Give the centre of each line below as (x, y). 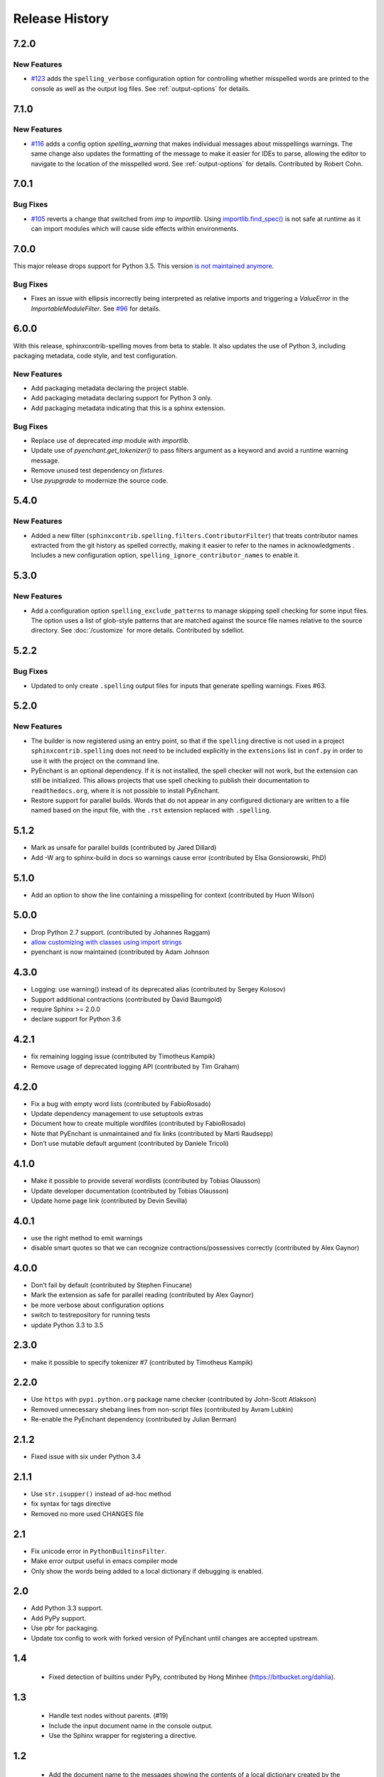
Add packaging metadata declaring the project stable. (110, 388)
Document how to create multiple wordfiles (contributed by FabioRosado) (138, 1124)
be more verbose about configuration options (97, 1305)
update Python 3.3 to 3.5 (67, 1325)
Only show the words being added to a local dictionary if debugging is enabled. (147, 1571)
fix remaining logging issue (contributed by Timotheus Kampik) (123, 1056)
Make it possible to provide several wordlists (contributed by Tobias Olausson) (146, 1181)
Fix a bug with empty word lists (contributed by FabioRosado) (121, 1104)
